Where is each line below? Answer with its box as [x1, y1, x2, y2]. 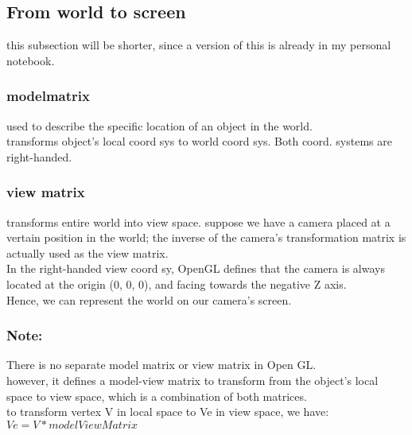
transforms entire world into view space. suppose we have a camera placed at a [6, 213, 391, 230]
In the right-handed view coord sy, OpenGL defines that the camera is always [6, 260, 385, 277]
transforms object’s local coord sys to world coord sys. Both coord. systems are [6, 133, 392, 150]
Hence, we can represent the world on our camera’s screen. [6, 291, 292, 308]
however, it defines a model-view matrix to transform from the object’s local [6, 371, 379, 388]
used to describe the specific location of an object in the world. [6, 117, 313, 134]
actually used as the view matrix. [6, 244, 169, 261]
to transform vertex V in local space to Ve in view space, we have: [6, 403, 329, 420]
